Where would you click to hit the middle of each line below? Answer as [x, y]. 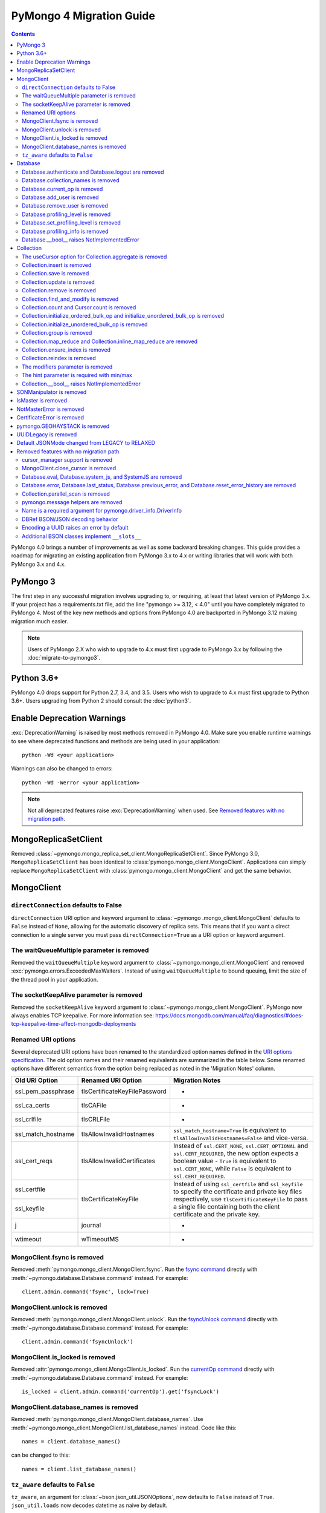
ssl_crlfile [28, 1119]
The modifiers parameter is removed [67, 367]
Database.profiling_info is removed [65, 231]
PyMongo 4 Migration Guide [83, 16]
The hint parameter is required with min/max [77, 375]
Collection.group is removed [57, 333]
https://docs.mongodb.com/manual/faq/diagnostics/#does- [229, 1016]
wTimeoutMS [100, 1239]
